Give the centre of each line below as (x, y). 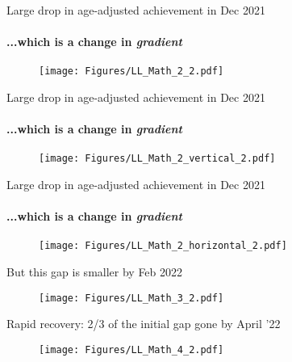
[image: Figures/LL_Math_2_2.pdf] (131, 72)
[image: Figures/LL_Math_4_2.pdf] (131, 349)
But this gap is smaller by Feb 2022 (95, 272)
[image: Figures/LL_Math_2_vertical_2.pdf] (157, 159)
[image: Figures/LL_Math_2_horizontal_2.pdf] (163, 246)
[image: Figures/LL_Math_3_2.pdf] (131, 298)
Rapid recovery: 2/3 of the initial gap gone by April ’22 (144, 324)
